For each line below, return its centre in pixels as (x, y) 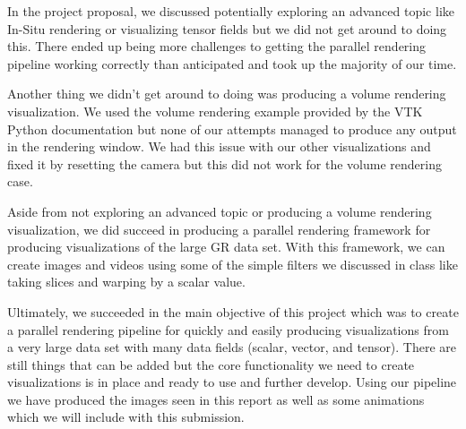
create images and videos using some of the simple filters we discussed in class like (233, 264)
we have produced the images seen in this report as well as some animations (216, 399)
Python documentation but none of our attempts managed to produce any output (232, 129)
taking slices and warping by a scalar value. (126, 282)
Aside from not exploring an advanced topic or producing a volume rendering (220, 211)
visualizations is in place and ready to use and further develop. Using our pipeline (232, 382)
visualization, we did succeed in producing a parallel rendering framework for (219, 229)
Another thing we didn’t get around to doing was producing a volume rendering (227, 94)
